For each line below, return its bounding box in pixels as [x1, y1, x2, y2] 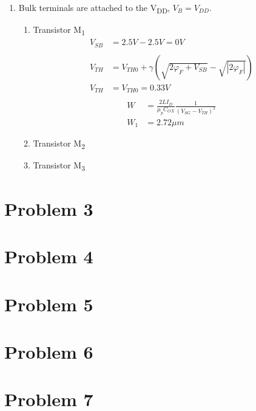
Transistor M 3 [33, 159, 86, 173]
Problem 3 [4, 196, 93, 221]
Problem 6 [4, 339, 93, 364]
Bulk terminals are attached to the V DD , [18, 1, 170, 15]
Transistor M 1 [33, 23, 86, 37]
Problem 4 [4, 244, 93, 269]
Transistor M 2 [33, 137, 86, 151]
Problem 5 [4, 291, 93, 316]
